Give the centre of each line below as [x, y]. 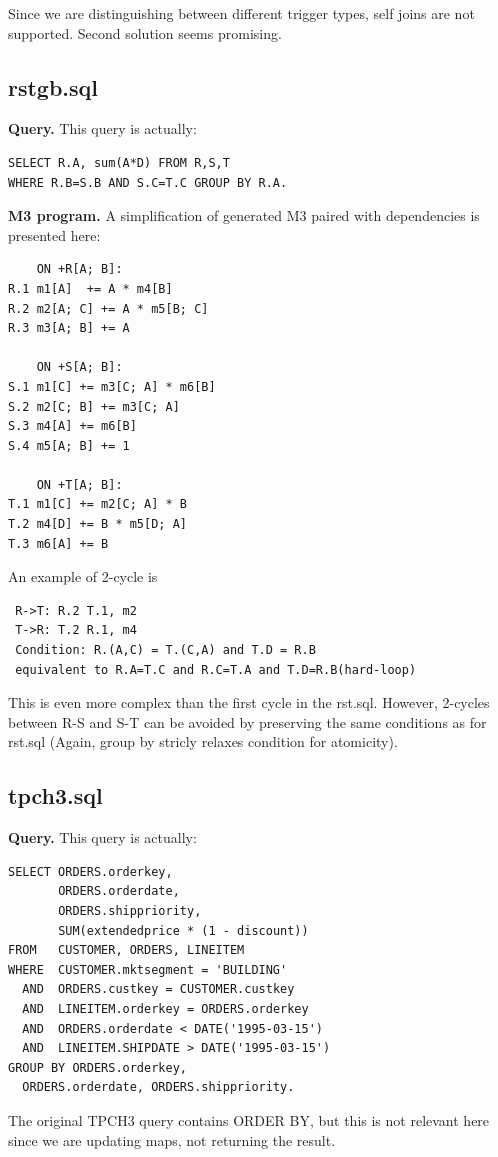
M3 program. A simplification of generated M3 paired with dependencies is [244, 215]
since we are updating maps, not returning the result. [172, 1139]
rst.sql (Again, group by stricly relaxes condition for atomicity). [203, 741]
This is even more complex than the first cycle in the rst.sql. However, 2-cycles [249, 702]
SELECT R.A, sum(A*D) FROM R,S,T [119, 162]
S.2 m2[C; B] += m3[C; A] [94, 406]
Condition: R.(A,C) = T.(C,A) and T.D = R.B [165, 650]
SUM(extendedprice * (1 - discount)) [183, 930]
